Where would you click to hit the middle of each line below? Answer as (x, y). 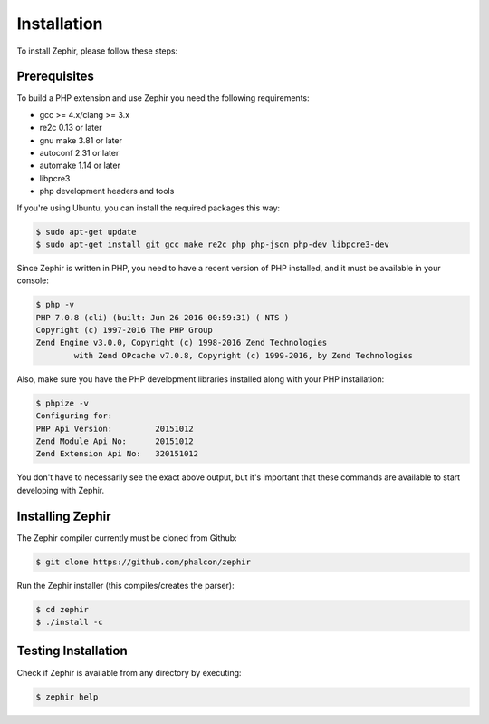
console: (33, 280)
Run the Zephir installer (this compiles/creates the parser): (125, 585)
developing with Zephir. (61, 490)
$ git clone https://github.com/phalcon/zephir (143, 562)
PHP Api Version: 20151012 (115, 428)
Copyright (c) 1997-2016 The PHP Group (124, 330)
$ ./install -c (69, 622)
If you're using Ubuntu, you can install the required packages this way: (149, 208)
